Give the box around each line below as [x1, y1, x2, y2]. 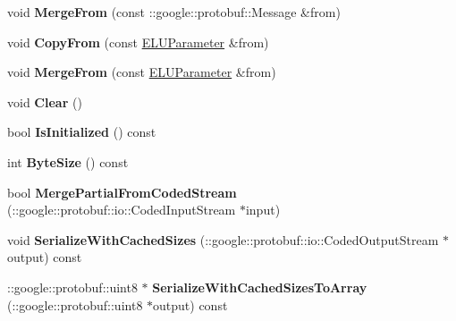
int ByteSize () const [7, 152, 129, 171]
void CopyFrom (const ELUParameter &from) [7, 32, 269, 51]
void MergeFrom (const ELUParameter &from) [7, 63, 276, 81]
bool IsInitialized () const [7, 122, 156, 141]
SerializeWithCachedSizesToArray [152, 277, 367, 296]
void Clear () [7, 92, 82, 111]
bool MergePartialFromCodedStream [7, 182, 237, 201]
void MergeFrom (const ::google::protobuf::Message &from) [7, 3, 341, 21]
